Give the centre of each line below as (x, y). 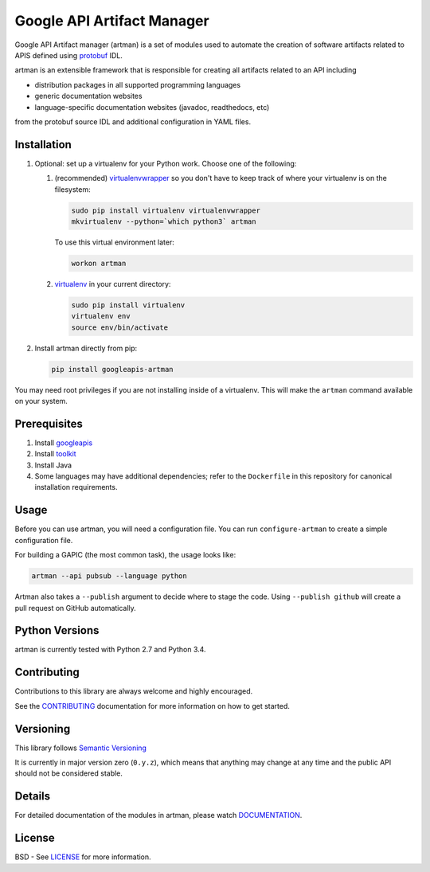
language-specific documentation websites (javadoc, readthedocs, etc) (152, 107)
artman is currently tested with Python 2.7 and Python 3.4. (110, 650)
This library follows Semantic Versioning (81, 748)
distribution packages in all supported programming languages (138, 84)
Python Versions (57, 630)
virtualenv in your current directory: (113, 283)
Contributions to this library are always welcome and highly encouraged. (134, 691)
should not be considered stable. (69, 773)
